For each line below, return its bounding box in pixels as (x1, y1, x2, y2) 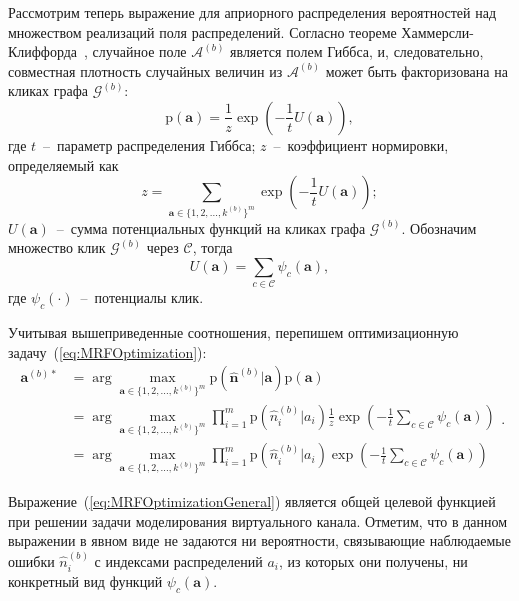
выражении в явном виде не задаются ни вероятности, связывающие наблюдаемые (8, 530, 511, 551)
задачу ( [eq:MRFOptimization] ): (8, 341, 207, 362)
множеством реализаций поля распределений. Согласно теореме (8, 21, 397, 42)
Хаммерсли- (401, 21, 474, 42)
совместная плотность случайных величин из (8, 60, 283, 81)
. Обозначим (401, 217, 477, 238)
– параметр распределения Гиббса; (43, 134, 256, 155)
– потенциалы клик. (80, 287, 204, 308)
